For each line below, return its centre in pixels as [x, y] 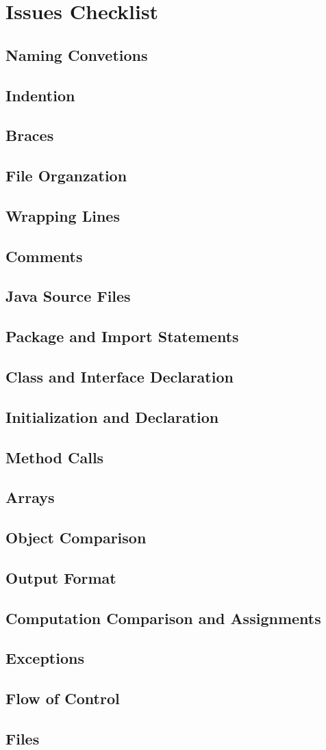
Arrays [30, 497]
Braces [30, 135]
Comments [44, 256]
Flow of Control [63, 698]
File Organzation [66, 176]
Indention [40, 95]
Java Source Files [68, 296]
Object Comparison [76, 538]
